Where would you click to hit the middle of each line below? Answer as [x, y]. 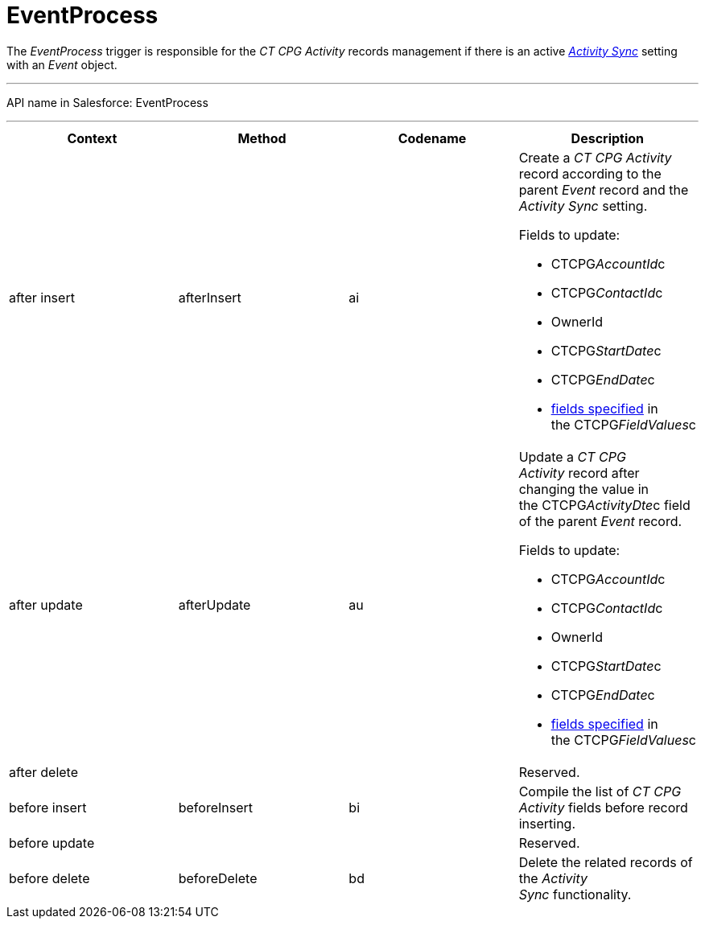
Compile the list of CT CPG [600, 791]
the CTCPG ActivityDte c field [604, 505]
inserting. [547, 823]
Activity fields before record [603, 807]
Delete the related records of [606, 862]
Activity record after [579, 473]
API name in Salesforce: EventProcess [107, 102]
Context [92, 138]
